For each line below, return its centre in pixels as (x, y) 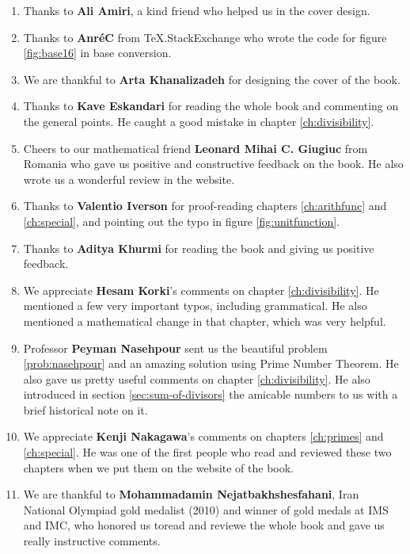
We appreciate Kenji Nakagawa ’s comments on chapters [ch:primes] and (203, 436)
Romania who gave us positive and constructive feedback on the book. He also (213, 164)
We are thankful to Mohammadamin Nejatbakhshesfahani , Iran (191, 494)
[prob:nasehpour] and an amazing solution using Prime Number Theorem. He (211, 363)
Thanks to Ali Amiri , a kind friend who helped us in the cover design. (197, 10)
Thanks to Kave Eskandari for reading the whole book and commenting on (211, 106)
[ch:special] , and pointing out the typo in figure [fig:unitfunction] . (182, 221)
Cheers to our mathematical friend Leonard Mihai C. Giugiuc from (196, 148)
